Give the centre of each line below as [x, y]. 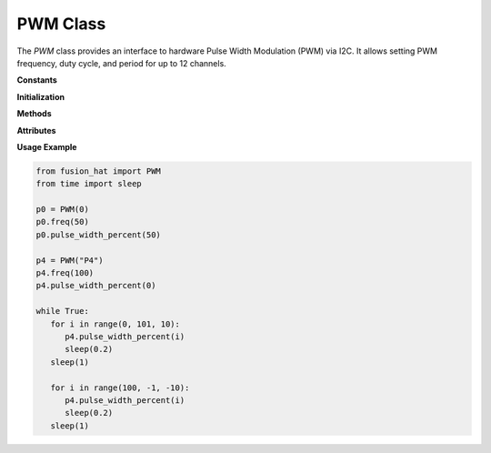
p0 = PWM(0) [63, 210]
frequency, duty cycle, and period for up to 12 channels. [121, 63]
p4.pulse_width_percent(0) [96, 286]
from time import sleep [89, 184]
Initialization [41, 96]
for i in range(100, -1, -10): [120, 388]
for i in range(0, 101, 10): [115, 324]
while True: [63, 311]
